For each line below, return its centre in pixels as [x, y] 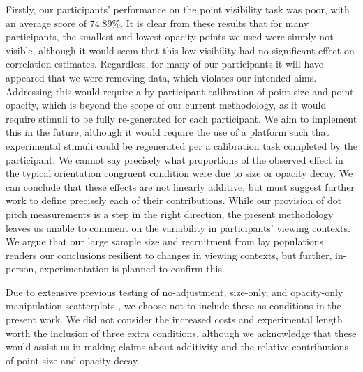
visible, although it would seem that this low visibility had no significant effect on [180, 50]
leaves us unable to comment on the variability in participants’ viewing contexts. [178, 227]
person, [21, 269]
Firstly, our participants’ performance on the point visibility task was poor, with [178, 9]
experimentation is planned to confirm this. [132, 269]
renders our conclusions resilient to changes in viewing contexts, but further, [169, 255]
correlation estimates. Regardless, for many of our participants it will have [165, 64]
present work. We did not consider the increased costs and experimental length [174, 319]
